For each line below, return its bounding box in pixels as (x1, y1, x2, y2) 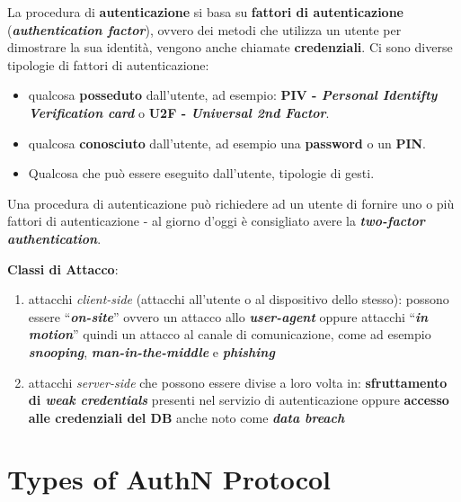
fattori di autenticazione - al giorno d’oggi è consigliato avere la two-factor (7, 211, 425, 230)
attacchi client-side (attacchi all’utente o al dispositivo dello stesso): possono (28, 290, 449, 309)
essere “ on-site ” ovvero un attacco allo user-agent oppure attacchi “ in (28, 307, 429, 326)
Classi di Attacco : (7, 259, 119, 278)
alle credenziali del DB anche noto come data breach (28, 408, 345, 426)
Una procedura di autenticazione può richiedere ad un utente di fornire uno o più (7, 193, 455, 212)
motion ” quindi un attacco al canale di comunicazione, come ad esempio (28, 325, 431, 344)
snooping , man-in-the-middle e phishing (28, 342, 275, 361)
